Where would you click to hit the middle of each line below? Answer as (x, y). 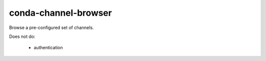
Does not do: (22, 36)
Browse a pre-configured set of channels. (51, 28)
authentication (49, 48)
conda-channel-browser (61, 13)
